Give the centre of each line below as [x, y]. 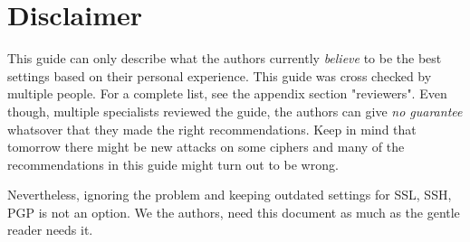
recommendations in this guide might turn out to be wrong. [173, 164]
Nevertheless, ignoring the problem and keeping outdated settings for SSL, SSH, [230, 195]
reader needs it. [50, 230]
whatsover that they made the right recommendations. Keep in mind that [212, 129]
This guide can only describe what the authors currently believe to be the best [225, 58]
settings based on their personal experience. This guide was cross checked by [220, 75]
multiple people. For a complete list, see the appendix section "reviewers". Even [227, 93]
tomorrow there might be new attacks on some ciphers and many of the [206, 147]
